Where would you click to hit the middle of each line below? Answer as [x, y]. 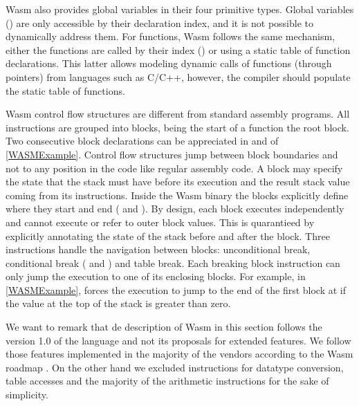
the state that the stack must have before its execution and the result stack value [178, 182]
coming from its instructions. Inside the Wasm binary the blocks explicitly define [177, 195]
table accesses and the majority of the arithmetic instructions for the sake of [167, 381]
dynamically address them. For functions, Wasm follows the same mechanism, [171, 36]
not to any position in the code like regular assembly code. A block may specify [174, 168]
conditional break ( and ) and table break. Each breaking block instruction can [173, 262]
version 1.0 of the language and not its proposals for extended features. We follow [178, 340]
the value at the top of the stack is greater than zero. [118, 303]
